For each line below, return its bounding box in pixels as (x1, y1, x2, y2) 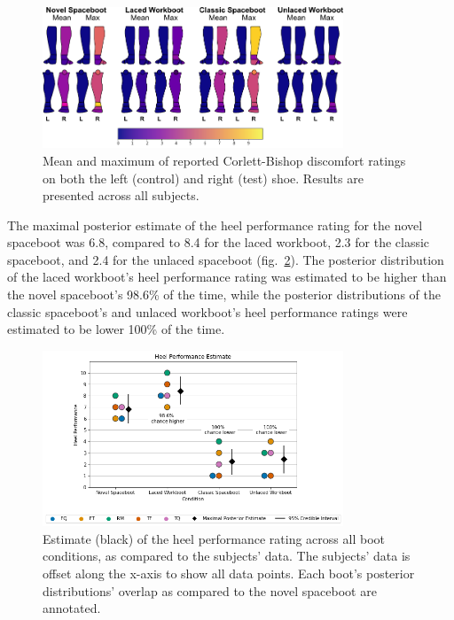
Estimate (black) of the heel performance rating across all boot (43, 529, 385, 547)
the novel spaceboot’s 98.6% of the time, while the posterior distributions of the (7, 285, 441, 304)
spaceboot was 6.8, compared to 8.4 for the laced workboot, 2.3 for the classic (7, 233, 430, 252)
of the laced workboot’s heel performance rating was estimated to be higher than (7, 267, 447, 286)
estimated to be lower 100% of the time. (7, 320, 225, 338)
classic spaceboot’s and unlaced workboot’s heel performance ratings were (7, 302, 408, 321)
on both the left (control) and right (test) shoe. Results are (43, 168, 364, 187)
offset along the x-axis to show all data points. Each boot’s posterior (43, 564, 415, 582)
